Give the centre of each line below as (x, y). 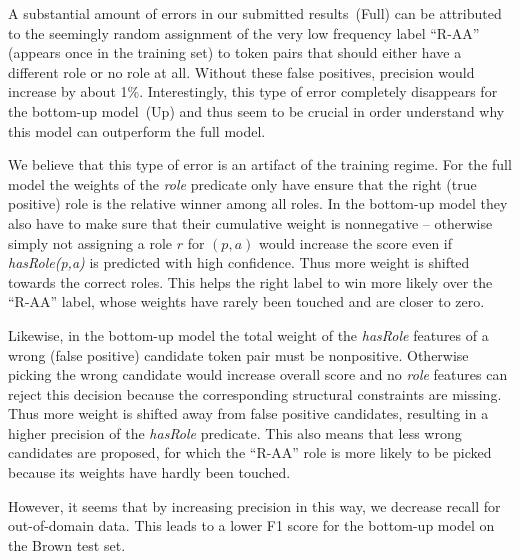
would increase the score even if (355, 242)
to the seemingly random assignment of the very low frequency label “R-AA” (244, 32)
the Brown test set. (67, 544)
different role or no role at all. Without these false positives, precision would (241, 71)
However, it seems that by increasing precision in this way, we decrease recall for (254, 505)
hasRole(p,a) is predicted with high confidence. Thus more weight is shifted (239, 262)
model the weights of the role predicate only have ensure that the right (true (242, 183)
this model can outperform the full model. (137, 130)
